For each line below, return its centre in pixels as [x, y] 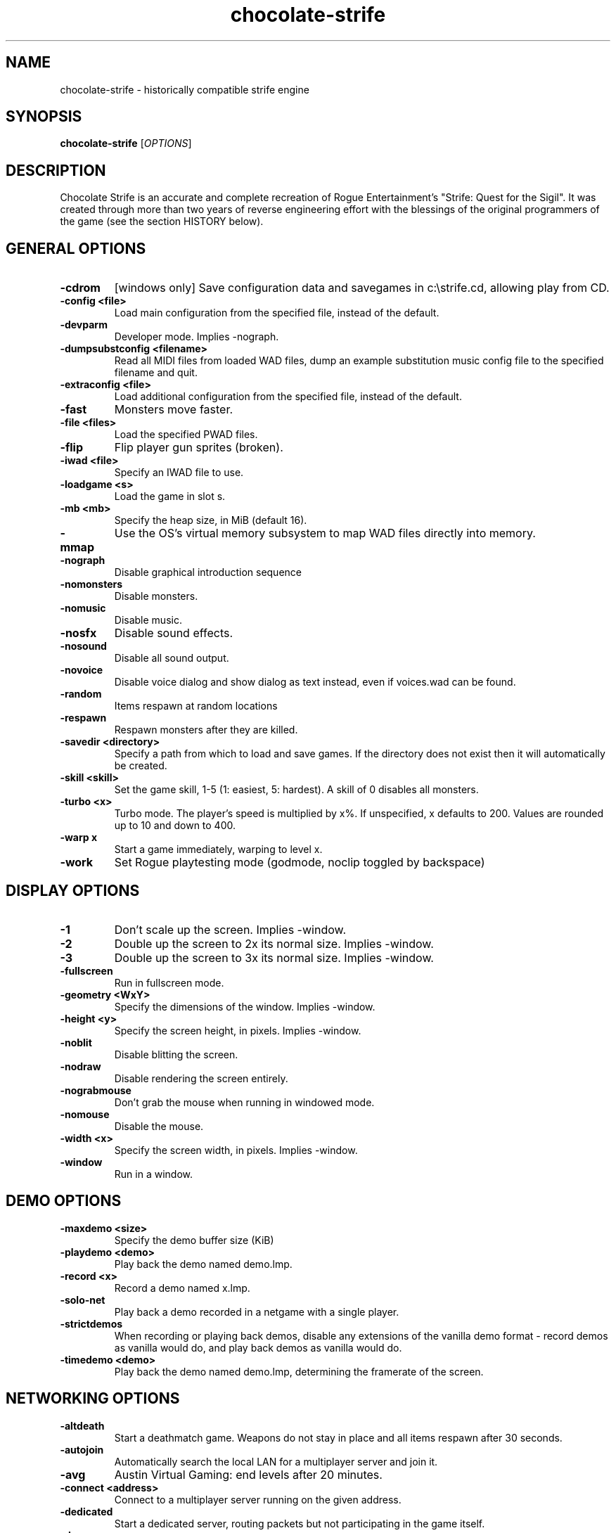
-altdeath [82, 1425]
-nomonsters [91, 584]
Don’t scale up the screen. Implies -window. [230, 929]
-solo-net [83, 1300]
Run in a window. [153, 1174]
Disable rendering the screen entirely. [201, 1078]
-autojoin [82, 1449]
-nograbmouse [96, 1090]
